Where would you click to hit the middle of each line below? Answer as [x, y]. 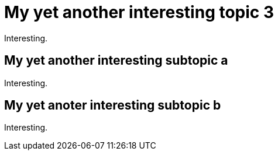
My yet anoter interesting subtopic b [113, 105]
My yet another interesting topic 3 [139, 12]
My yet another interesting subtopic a [116, 61]
